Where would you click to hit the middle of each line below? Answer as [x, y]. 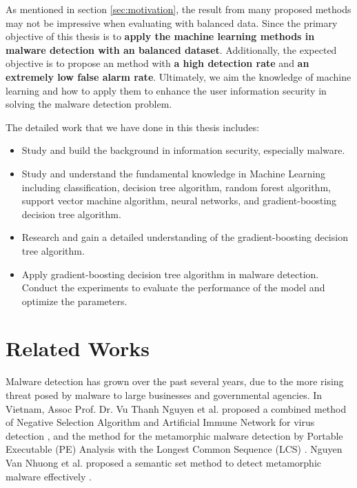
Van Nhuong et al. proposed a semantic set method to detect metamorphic [163, 462]
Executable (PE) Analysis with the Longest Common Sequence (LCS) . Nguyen [174, 449]
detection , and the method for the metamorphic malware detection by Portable [174, 435]
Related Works [78, 348]
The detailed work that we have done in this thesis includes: [133, 127]
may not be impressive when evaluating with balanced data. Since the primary [172, 22]
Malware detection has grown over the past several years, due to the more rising [175, 381]
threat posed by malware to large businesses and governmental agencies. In [164, 395]
